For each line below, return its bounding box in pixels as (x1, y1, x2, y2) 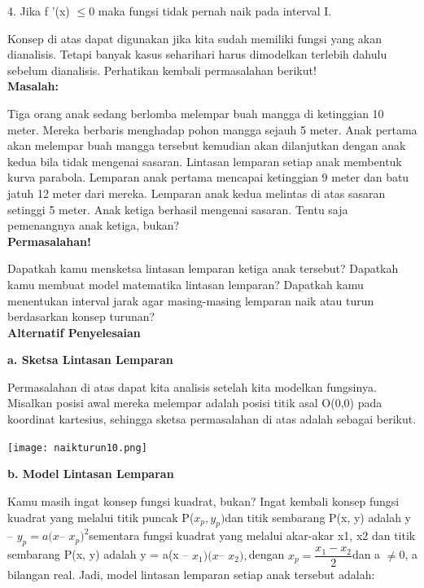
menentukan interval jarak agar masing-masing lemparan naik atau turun (7, 292, 374, 309)
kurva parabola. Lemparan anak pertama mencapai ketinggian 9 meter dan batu (7, 169, 409, 186)
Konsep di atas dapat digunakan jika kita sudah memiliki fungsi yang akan (7, 29, 382, 46)
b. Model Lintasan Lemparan (7, 465, 174, 482)
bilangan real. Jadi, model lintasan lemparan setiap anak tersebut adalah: (7, 566, 375, 583)
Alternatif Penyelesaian (7, 323, 141, 340)
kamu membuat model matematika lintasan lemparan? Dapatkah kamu (7, 275, 364, 292)
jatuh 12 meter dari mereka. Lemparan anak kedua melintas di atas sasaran (7, 184, 386, 201)
